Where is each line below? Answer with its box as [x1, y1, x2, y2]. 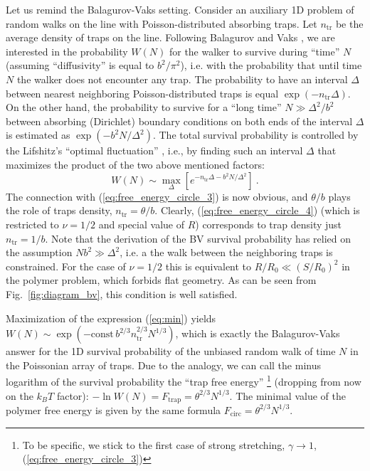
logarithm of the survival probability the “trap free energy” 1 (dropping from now [6, 372, 361, 388]
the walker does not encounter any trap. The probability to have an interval [16, 71, 348, 86]
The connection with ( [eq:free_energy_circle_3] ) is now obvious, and [6, 189, 308, 203]
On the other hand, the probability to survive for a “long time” [6, 100, 282, 115]
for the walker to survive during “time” [169, 43, 340, 58]
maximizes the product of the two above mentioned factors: [6, 157, 265, 171]
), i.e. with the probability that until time [180, 58, 362, 73]
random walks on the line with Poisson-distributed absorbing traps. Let [6, 16, 317, 31]
